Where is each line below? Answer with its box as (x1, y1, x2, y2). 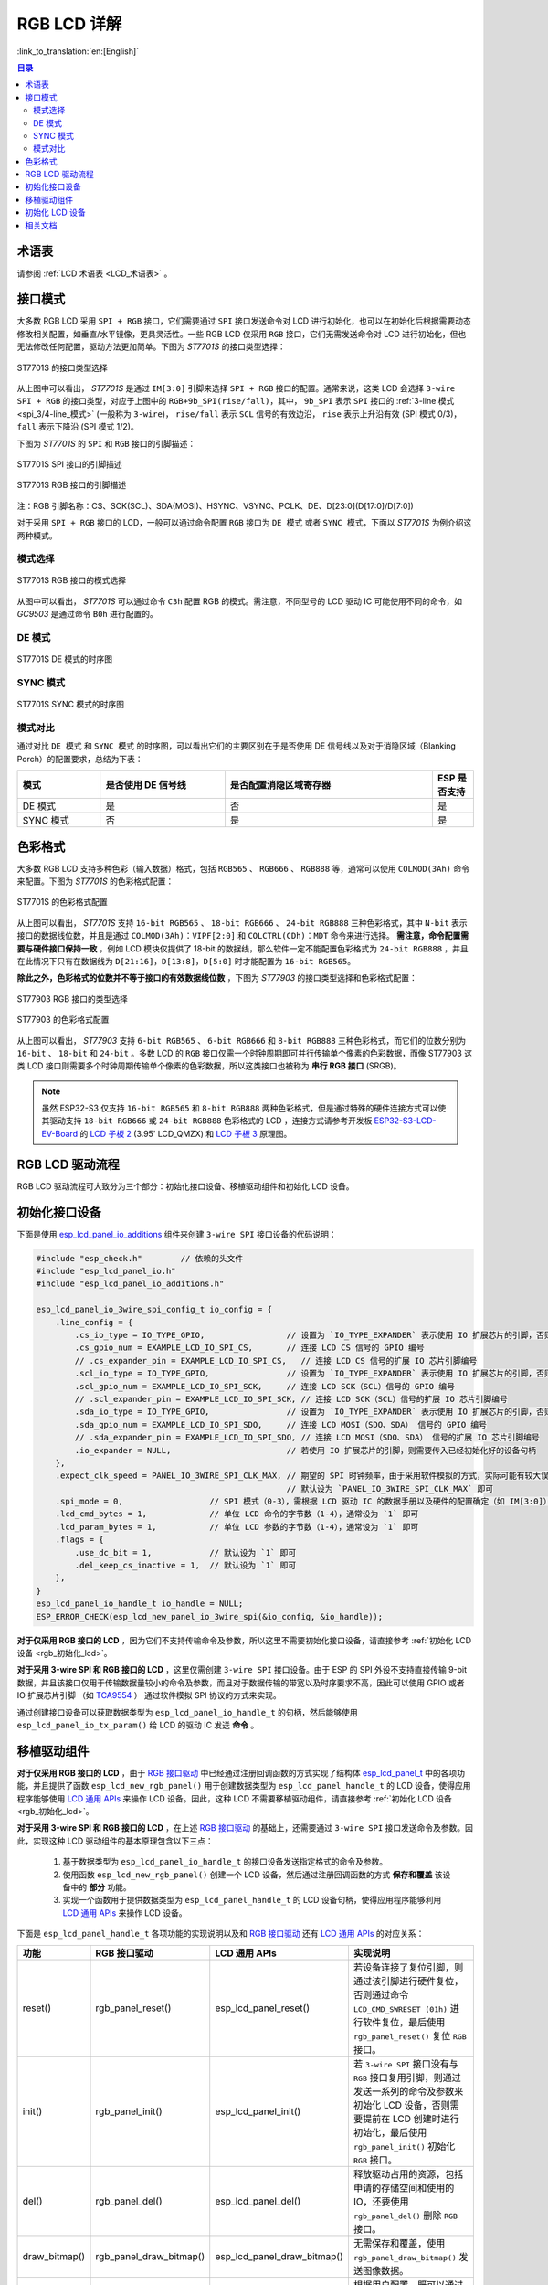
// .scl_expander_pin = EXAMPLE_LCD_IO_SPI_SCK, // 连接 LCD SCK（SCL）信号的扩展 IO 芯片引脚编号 (74, 1394, 508, 1404)
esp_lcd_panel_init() (215, 2105, 301, 2118)
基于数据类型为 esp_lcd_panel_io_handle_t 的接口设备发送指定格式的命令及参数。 (62, 1856, 388, 1867)
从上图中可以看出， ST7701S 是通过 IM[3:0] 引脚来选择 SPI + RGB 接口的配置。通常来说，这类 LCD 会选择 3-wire (16, 383, 456, 393)
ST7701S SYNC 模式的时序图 (16, 699, 125, 710)
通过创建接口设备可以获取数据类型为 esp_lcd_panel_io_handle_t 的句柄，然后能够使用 (16, 1706, 358, 1717)
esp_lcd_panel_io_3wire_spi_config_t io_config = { (36, 1304, 273, 1315)
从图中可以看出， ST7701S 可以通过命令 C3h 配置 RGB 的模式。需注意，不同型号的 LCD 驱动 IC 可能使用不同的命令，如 (16, 595, 463, 607)
